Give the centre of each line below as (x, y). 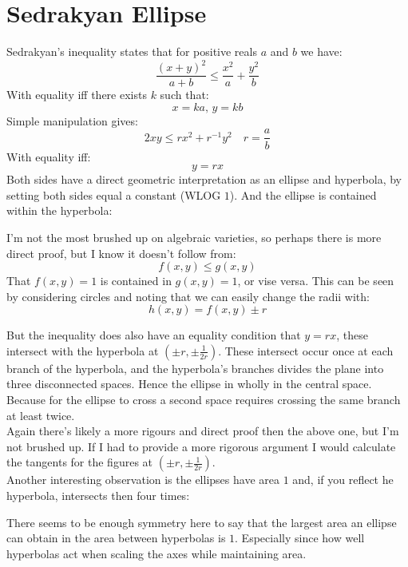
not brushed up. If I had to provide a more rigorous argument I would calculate (201, 446)
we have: (321, 52)
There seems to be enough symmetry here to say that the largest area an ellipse (202, 522)
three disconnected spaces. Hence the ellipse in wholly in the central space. (189, 384)
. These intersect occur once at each (306, 350)
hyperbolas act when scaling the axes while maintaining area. (156, 553)
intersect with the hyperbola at (83, 350)
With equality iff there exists (77, 95)
